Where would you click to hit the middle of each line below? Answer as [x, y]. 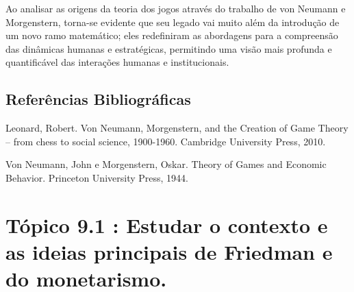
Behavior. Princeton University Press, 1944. [97, 177]
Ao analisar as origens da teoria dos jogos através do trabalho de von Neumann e [176, 8]
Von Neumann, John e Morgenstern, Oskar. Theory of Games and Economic [166, 164]
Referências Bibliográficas [98, 99]
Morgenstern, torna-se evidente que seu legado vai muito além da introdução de [173, 22]
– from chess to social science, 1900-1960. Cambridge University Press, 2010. [166, 141]
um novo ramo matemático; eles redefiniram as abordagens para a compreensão [172, 35]
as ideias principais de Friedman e [169, 251]
